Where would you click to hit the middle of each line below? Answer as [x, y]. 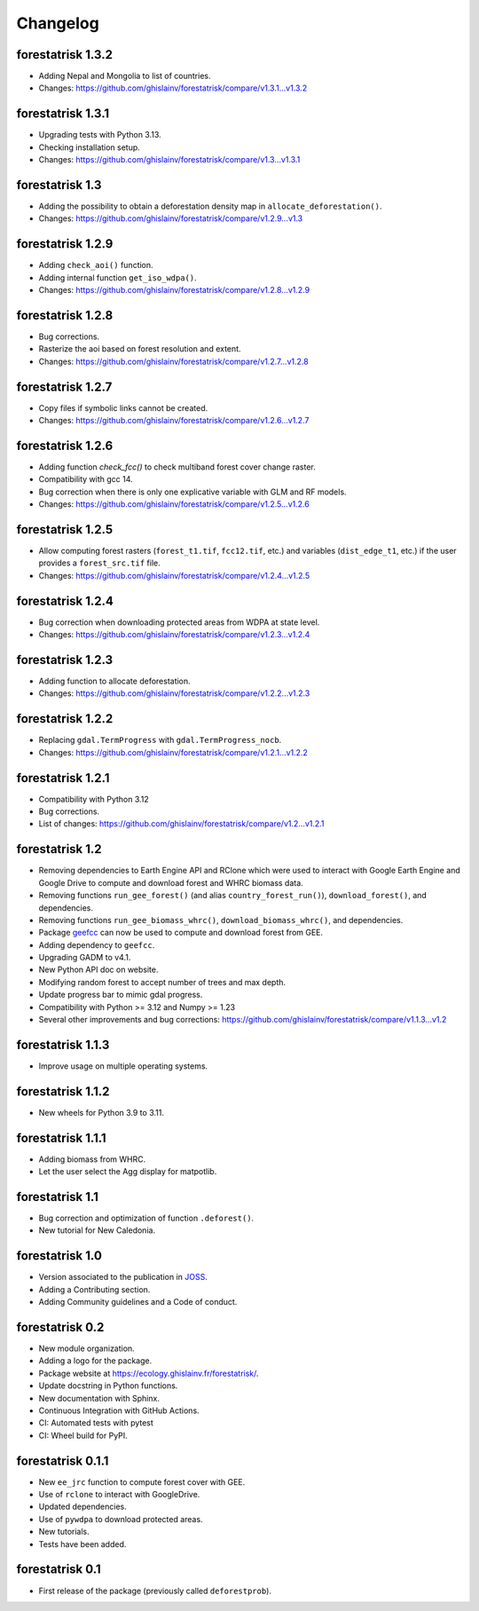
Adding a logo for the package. [95, 1361]
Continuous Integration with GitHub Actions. [119, 1410]
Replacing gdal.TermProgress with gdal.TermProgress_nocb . [160, 740]
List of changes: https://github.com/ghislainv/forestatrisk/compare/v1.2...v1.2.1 [181, 824]
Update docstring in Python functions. [108, 1386]
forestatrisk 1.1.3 [63, 1044]
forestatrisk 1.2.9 [65, 244]
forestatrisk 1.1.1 [61, 1137]
